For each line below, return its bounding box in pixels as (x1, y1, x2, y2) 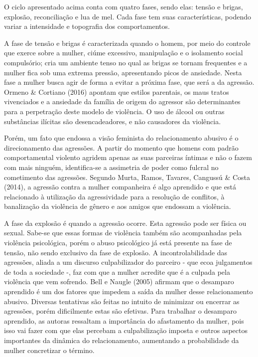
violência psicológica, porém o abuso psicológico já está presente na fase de (4, 237, 232, 248)
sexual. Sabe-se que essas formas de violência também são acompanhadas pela (4, 227, 242, 238)
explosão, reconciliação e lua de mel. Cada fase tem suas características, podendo (4, 11, 251, 21)
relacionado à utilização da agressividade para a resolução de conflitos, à (4, 191, 225, 201)
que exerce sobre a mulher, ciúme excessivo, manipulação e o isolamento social (4, 47, 243, 58)
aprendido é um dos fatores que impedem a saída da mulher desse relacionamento (4, 286, 253, 297)
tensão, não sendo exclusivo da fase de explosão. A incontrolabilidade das (4, 247, 228, 257)
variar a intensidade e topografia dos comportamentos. (4, 21, 170, 31)
